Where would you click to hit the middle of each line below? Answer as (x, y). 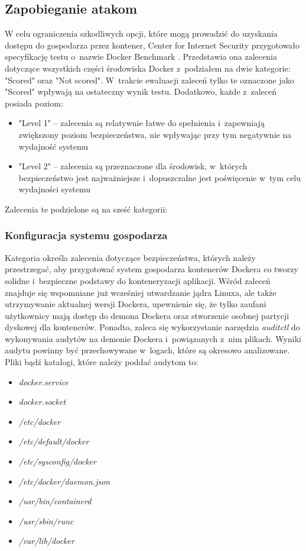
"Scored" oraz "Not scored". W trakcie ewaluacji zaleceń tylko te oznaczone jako (149, 80)
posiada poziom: (34, 103)
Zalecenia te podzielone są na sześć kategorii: (86, 209)
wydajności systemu (54, 189)
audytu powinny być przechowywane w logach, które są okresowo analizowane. (147, 350)
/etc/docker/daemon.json (64, 481)
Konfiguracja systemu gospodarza (86, 235)
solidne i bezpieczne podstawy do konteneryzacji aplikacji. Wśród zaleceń (138, 280)
